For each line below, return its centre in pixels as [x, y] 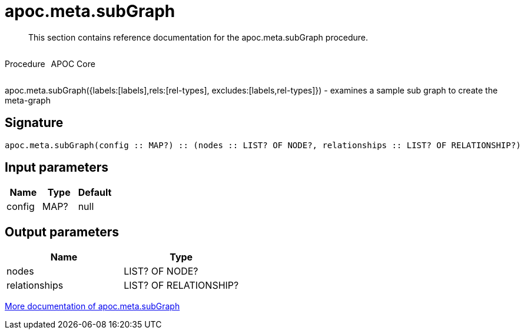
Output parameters [62, 232]
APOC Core [73, 64]
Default [95, 193]
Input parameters [57, 168]
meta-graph [28, 100]
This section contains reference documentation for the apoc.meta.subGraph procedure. [198, 37]
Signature [34, 123]
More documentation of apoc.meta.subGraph [92, 306]
